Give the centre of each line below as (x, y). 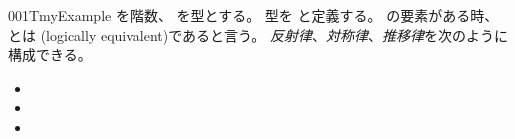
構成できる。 (50, 54)
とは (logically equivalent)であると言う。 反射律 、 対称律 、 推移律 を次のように (258, 34)
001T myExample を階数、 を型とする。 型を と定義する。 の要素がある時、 (253, 15)
